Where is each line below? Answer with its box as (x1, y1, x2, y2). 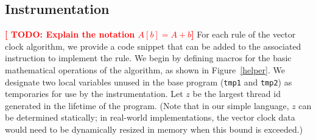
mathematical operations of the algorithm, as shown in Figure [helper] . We (5, 63, 285, 76)
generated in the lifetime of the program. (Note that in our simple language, (5, 99, 289, 112)
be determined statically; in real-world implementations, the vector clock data (5, 111, 295, 124)
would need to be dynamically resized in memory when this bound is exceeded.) (5, 123, 303, 136)
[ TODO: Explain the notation (5, 28, 135, 41)
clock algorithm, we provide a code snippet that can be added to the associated (5, 39, 301, 52)
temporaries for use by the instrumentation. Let (5, 87, 183, 100)
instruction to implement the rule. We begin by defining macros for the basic (5, 52, 292, 64)
